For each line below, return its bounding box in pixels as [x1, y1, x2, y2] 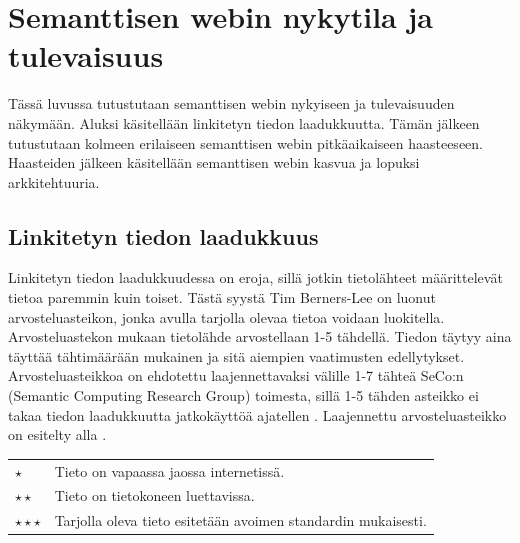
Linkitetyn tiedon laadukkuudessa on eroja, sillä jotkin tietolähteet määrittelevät [8, 267, 503, 288]
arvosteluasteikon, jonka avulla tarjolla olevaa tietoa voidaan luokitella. [8, 306, 445, 327]
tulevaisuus [8, 35, 164, 76]
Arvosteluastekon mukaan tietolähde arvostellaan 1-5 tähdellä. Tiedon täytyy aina [8, 326, 512, 347]
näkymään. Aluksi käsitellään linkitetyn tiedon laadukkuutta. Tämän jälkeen [8, 112, 480, 133]
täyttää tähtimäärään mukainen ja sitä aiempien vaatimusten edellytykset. [8, 345, 465, 366]
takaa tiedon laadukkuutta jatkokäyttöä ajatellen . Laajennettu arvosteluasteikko [8, 404, 507, 425]
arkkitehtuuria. [8, 171, 100, 192]
